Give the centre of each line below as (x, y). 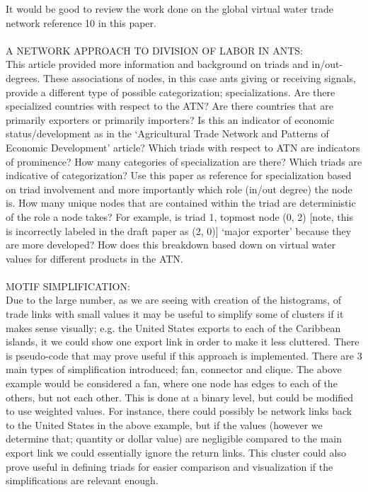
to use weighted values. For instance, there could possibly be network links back (179, 411)
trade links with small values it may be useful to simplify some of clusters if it (175, 314)
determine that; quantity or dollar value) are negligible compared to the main (174, 439)
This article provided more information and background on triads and (157, 64)
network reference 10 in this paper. (81, 22)
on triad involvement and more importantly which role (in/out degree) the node (179, 189)
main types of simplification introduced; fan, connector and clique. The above (174, 369)
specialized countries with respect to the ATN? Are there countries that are (169, 106)
